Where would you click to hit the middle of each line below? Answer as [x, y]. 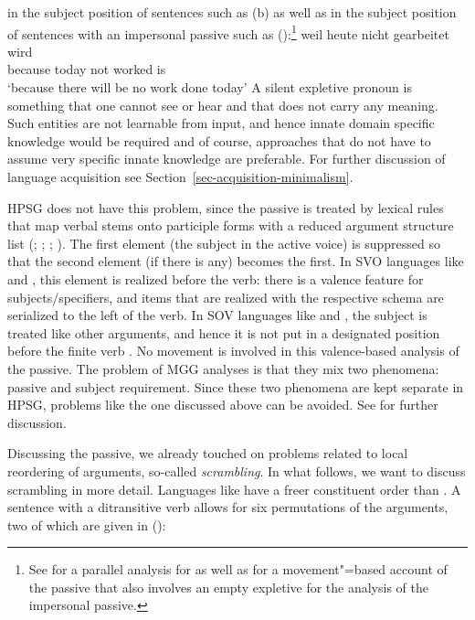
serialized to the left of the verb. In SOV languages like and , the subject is [217, 315]
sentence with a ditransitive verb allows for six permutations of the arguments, [228, 507]
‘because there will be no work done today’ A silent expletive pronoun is [210, 87]
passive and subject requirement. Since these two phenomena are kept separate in [236, 386]
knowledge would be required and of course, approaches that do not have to [219, 140]
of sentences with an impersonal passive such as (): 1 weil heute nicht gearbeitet [228, 32]
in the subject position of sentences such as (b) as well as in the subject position [232, 12]
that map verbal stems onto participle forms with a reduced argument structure [231, 225]
